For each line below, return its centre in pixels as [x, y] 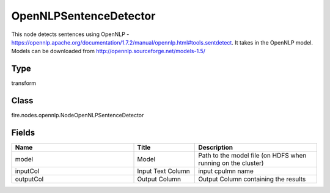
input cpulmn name [226, 171]
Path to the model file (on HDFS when [252, 156]
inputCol [27, 171]
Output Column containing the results [252, 179]
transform [24, 83]
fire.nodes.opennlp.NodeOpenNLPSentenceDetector [78, 115]
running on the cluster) [231, 163]
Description [216, 148]
